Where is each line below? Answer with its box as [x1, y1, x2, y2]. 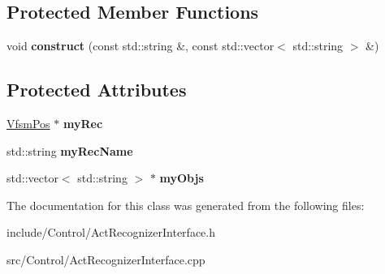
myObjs [159, 169, 204, 186]
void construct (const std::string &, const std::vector [6, 37, 275, 54]
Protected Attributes [6, 77, 187, 102]
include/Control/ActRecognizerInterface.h [6, 224, 215, 241]
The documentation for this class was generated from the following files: [6, 196, 365, 213]
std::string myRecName [6, 142, 133, 159]
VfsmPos [6, 115, 50, 131]
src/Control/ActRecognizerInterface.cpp [6, 250, 205, 268]
